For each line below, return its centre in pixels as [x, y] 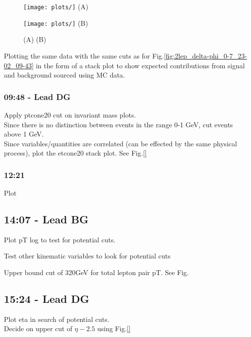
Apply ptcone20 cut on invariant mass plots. [70, 114]
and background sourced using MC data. [64, 75]
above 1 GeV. [24, 134]
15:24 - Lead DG [47, 299]
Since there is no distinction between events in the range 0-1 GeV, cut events [118, 124]
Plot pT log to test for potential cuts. [60, 239]
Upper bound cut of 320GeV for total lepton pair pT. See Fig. [97, 272]
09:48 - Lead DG [37, 96]
